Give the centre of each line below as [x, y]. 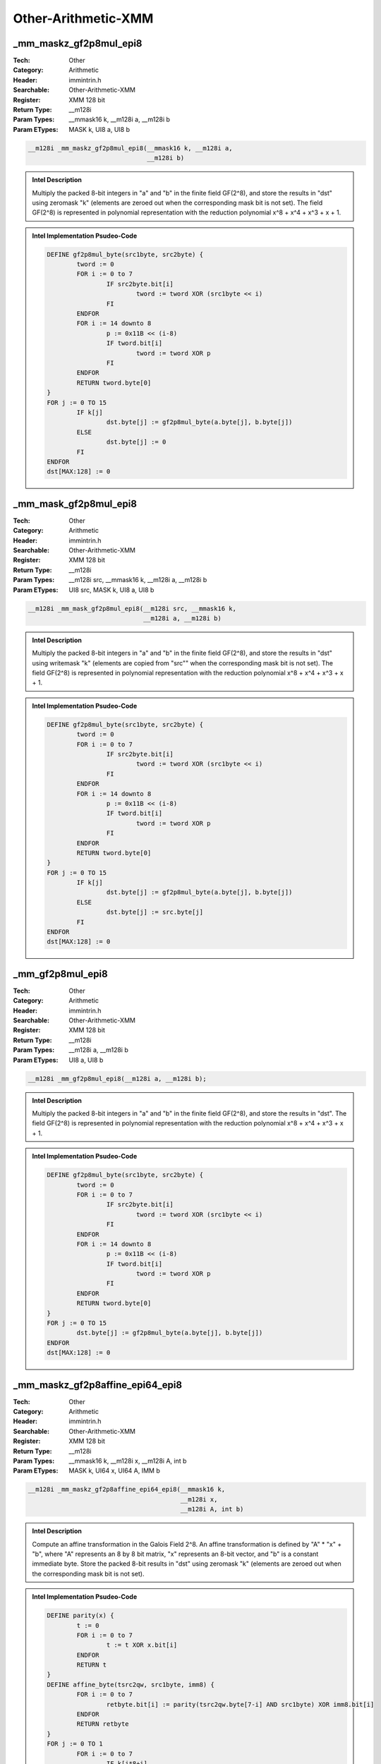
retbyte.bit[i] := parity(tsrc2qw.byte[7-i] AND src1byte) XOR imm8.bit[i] [240, 1704]
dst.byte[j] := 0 [136, 442]
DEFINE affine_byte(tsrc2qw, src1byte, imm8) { [131, 1684]
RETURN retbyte [103, 1724]
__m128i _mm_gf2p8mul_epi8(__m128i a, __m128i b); [117, 1079]
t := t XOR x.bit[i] [142, 1645]
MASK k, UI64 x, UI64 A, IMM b [114, 1470]
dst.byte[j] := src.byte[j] [155, 912]
